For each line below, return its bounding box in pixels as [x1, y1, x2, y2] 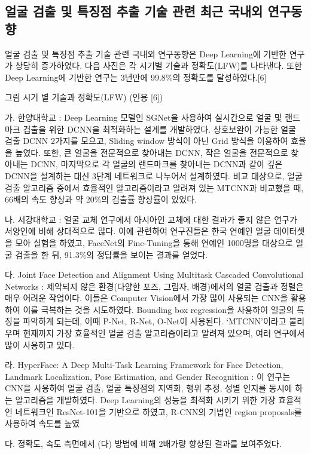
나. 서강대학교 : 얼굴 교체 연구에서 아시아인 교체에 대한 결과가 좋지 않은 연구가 [5, 213, 297, 225]
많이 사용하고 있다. [5, 338, 75, 351]
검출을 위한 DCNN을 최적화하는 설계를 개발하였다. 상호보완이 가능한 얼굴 [23, 122, 296, 135]
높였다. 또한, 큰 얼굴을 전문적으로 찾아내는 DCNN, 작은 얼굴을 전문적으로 [15, 146, 288, 158]
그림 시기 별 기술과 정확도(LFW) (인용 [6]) [5, 91, 163, 103]
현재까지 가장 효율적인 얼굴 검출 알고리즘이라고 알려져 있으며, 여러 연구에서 [23, 327, 305, 339]
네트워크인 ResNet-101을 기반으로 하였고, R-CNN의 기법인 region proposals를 [15, 405, 302, 418]
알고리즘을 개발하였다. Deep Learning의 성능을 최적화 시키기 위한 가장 [15, 394, 276, 406]
